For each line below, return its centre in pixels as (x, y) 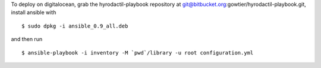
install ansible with (34, 12)
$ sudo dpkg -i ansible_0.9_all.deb (75, 26)
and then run (27, 39)
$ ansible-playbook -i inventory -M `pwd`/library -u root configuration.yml (138, 52)
